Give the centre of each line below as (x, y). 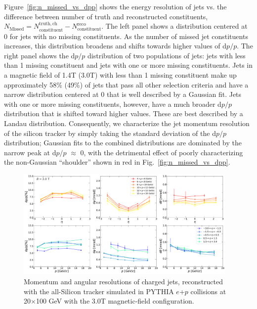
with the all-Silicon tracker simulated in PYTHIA (99, 291)
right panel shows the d (40, 55)
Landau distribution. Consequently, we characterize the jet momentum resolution (127, 123)
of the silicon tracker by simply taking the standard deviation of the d (110, 133)
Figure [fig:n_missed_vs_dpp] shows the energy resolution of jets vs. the (115, 6)
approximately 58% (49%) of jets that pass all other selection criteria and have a (126, 84)
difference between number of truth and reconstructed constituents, (106, 16)
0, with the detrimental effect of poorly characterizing (162, 152)
